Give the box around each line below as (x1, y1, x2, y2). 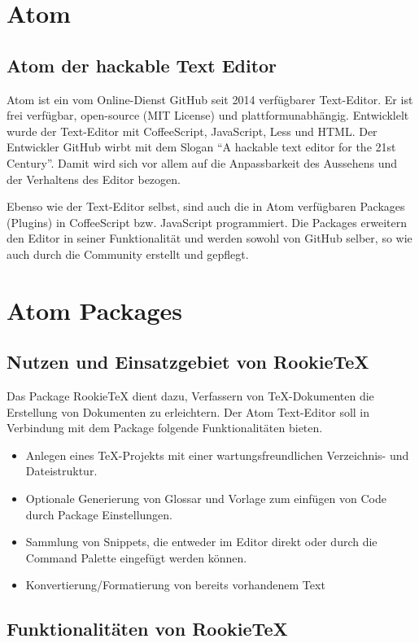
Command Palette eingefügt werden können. (25, 549, 247, 566)
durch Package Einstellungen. (25, 505, 172, 523)
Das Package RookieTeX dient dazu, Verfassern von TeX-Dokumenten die (7, 387, 374, 405)
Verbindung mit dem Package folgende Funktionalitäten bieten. (7, 419, 323, 436)
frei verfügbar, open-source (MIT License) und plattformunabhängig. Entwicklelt (7, 107, 409, 124)
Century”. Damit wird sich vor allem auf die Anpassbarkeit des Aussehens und (7, 154, 397, 171)
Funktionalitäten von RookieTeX (7, 616, 288, 641)
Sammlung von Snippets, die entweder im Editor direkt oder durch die (25, 533, 378, 550)
